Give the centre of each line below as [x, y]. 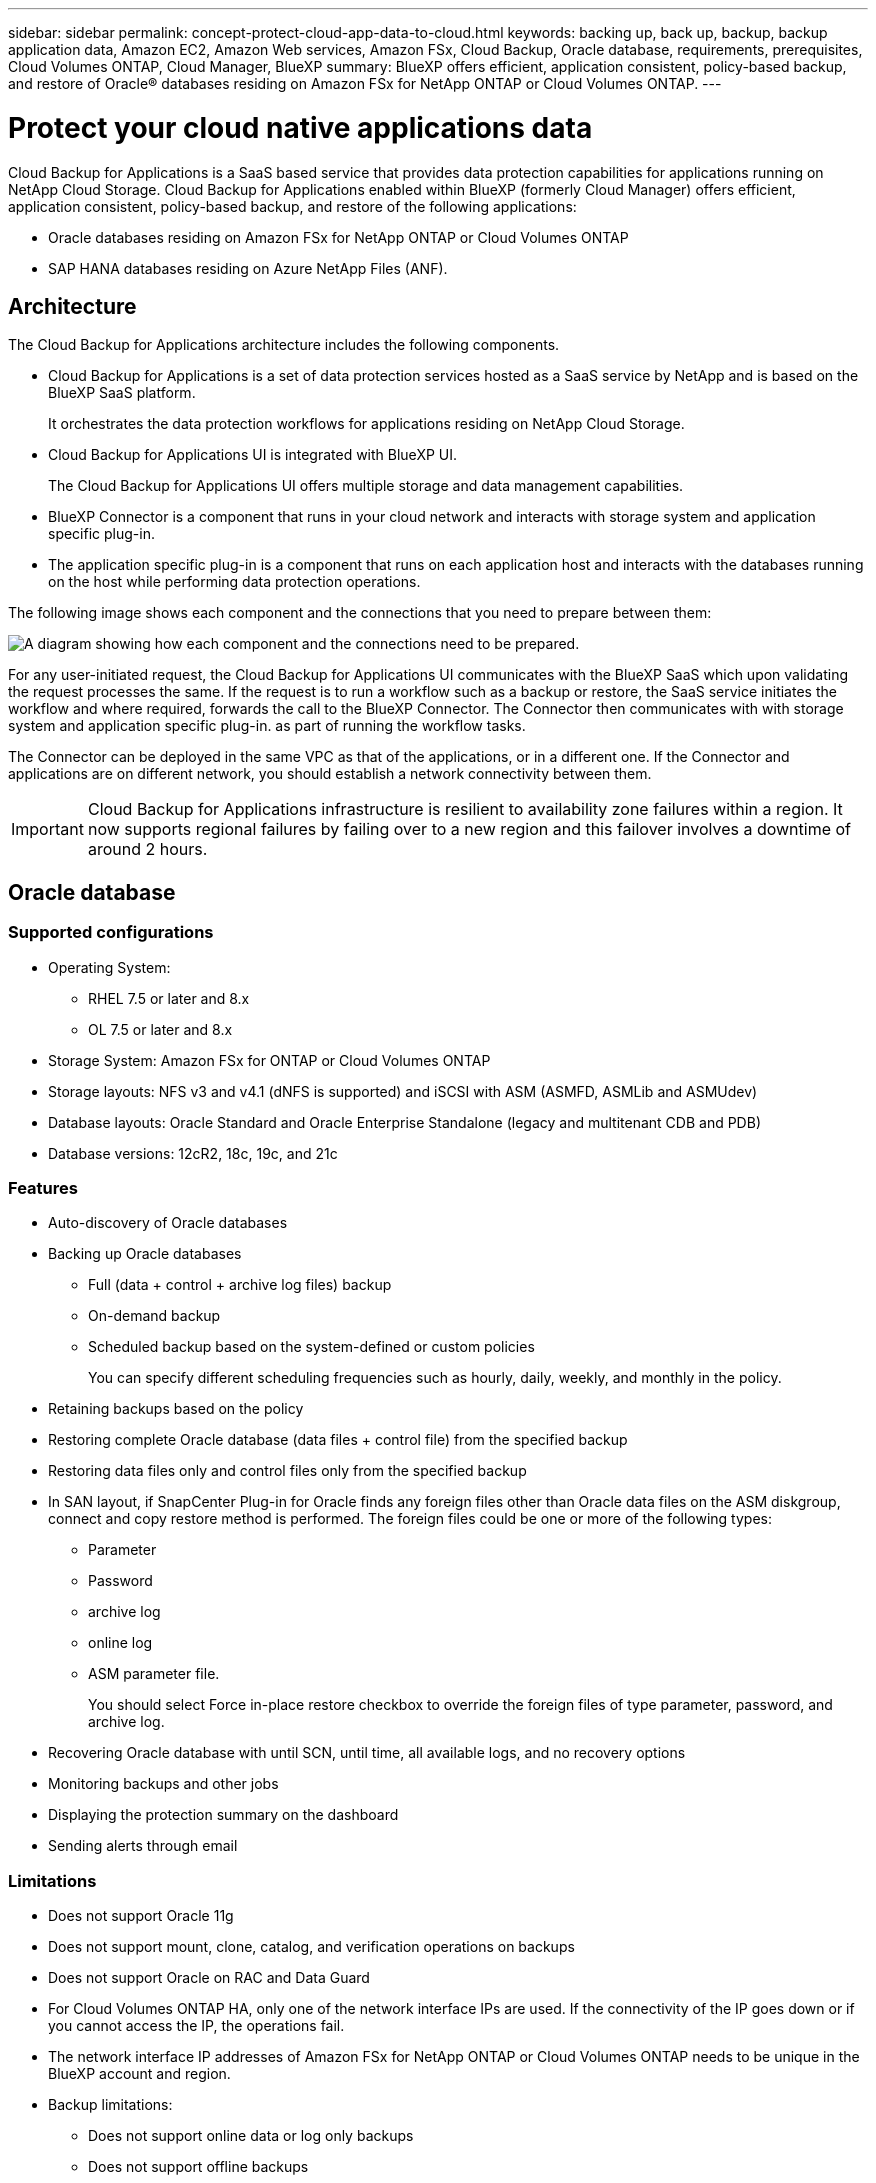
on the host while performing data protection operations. [234, 582]
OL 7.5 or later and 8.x [160, 1029]
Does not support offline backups [198, 2167]
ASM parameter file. [154, 1674]
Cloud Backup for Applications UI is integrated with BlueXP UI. [253, 455]
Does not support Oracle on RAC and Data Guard [209, 1978]
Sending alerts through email [143, 1846]
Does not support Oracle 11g [141, 1916]
